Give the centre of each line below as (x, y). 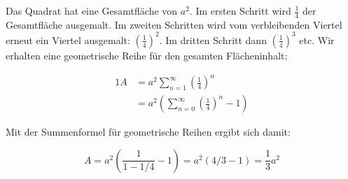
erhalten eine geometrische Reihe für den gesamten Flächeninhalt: (147, 55)
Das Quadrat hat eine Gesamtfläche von (92, 10)
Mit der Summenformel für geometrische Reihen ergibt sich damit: (148, 132)
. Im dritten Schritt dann (213, 40)
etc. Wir (317, 40)
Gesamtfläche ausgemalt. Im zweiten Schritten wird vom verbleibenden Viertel (174, 24)
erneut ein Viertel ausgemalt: (68, 40)
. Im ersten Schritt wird (240, 10)
